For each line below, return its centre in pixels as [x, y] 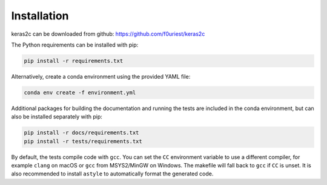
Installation [40, 16]
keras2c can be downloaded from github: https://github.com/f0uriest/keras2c [108, 34]
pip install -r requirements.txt [74, 61]
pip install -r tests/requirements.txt [83, 141]
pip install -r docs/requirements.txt [81, 133]
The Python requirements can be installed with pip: [75, 45]
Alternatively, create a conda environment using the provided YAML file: [101, 76]
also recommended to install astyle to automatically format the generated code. [112, 174]
